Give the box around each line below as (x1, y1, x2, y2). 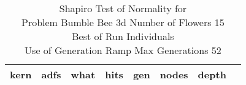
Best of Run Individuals (72, 29, 174, 43)
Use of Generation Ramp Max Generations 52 (25, 43, 221, 57)
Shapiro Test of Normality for (59, 1, 187, 15)
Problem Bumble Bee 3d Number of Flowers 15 (21, 15, 225, 29)
